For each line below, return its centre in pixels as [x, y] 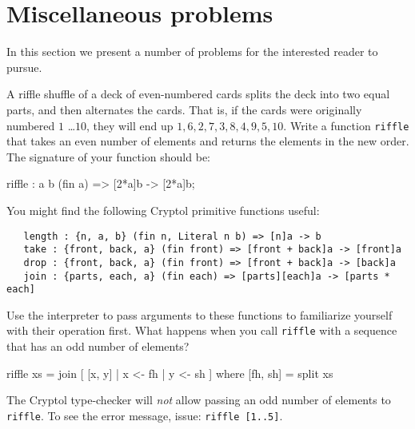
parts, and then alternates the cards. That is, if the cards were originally [184, 109]
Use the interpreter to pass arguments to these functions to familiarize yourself [200, 314]
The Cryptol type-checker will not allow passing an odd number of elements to [199, 400]
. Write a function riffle [346, 125]
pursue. [24, 67]
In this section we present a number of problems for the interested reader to [192, 52]
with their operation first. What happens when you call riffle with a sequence [202, 330]
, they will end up [130, 125]
